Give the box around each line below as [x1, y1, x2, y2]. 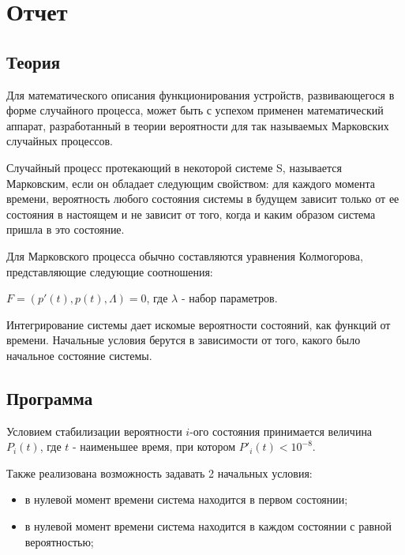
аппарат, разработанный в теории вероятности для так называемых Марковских [6, 117, 389, 133]
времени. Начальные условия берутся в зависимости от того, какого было [6, 332, 361, 348]
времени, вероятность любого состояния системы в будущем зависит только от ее [6, 190, 399, 207]
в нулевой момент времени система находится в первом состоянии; [24, 491, 348, 508]
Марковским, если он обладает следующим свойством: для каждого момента [6, 174, 375, 191]
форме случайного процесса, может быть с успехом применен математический [6, 102, 384, 118]
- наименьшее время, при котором [73, 438, 236, 455]
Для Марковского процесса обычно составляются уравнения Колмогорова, [6, 247, 363, 264]
